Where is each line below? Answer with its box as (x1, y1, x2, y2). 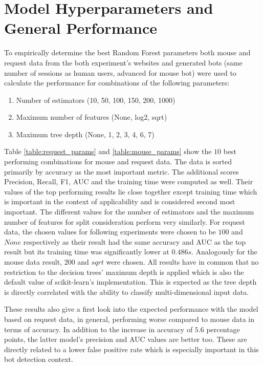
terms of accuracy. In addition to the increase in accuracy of (4, 324, 193, 334)
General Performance (4, 17, 158, 38)
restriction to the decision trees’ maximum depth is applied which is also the (4, 266, 244, 277)
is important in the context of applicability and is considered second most (4, 196, 235, 207)
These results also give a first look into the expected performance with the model (4, 304, 258, 314)
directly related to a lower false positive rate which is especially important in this (4, 343, 259, 354)
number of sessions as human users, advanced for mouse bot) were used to (4, 67, 236, 78)
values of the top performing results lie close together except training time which (4, 186, 257, 197)
